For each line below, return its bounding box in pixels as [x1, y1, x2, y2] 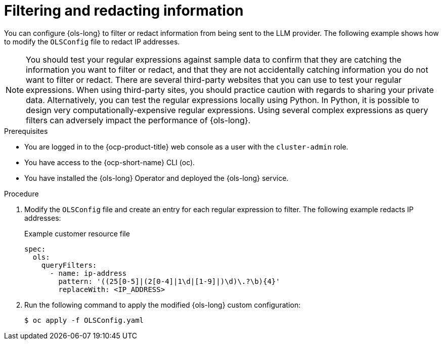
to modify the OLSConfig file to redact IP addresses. [4, 37, 180, 46]
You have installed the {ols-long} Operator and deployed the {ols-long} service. [24, 173, 289, 182]
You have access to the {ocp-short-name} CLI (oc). [24, 158, 195, 167]
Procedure [4, 189, 39, 198]
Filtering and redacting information [4, 2, 244, 19]
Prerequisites [4, 126, 48, 135]
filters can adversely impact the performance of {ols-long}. [26, 115, 251, 125]
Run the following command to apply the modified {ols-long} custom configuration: [24, 300, 301, 309]
